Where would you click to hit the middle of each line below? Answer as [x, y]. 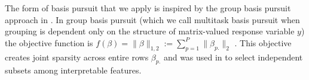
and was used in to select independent [233, 57]
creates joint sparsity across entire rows [77, 57]
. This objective [263, 42]
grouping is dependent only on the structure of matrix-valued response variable [150, 31]
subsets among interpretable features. [73, 70]
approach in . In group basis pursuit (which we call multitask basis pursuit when [152, 19]
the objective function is [49, 42]
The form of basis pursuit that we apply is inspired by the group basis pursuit [148, 8]
